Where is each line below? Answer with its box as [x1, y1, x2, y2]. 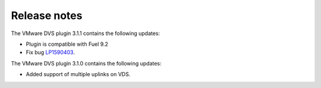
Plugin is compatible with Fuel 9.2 [26, 40, 108, 48]
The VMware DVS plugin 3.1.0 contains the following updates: [11, 59, 162, 67]
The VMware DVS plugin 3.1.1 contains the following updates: [11, 30, 160, 37]
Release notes [11, 9, 83, 22]
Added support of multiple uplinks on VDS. [26, 71, 131, 78]
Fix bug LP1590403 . [26, 49, 75, 56]
